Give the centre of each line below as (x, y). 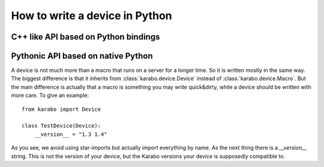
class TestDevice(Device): (61, 126)
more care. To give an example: (50, 95)
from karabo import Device (61, 109)
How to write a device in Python (91, 16)
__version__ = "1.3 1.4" (70, 134)
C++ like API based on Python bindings (85, 37)
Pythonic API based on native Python (82, 56)
